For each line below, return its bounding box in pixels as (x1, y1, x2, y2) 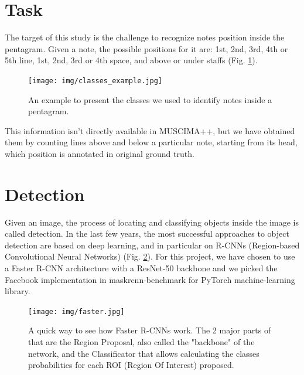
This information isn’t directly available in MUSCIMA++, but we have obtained (5, 124, 295, 137)
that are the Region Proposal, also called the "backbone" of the (28, 336, 255, 348)
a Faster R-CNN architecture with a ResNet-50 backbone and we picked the (5, 262, 278, 274)
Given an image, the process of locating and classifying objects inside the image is (5, 216, 299, 228)
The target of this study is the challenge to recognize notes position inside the (5, 31, 285, 43)
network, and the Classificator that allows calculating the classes (28, 347, 259, 359)
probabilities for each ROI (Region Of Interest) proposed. (28, 359, 234, 371)
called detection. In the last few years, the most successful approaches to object (5, 227, 289, 240)
